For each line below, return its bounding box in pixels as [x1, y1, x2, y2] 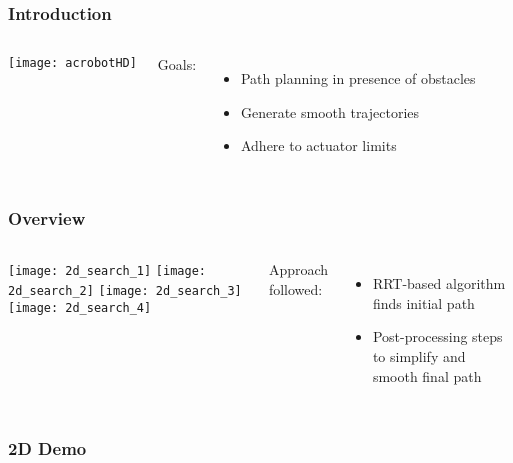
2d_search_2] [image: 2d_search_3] [8, 283, 242, 298]
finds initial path [372, 292, 475, 313]
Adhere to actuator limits [240, 135, 397, 156]
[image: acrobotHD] [8, 56, 137, 71]
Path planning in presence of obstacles [240, 68, 476, 89]
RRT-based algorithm [372, 273, 506, 294]
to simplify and [372, 346, 466, 366]
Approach [268, 259, 329, 280]
